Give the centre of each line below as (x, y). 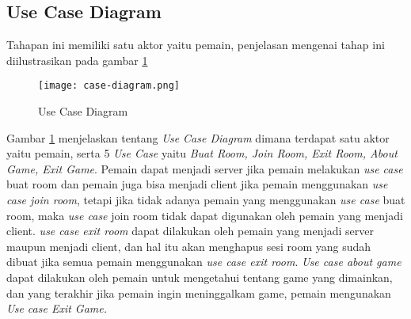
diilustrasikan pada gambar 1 (77, 60)
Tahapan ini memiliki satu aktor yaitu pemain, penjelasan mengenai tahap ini (196, 45)
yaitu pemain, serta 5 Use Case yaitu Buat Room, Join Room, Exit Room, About (202, 153)
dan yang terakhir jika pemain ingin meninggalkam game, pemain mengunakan (199, 292)
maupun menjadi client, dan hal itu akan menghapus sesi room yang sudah (189, 246)
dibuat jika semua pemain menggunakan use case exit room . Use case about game (204, 262)
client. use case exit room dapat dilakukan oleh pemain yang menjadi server (190, 231)
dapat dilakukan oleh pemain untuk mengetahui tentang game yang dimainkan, (200, 277)
